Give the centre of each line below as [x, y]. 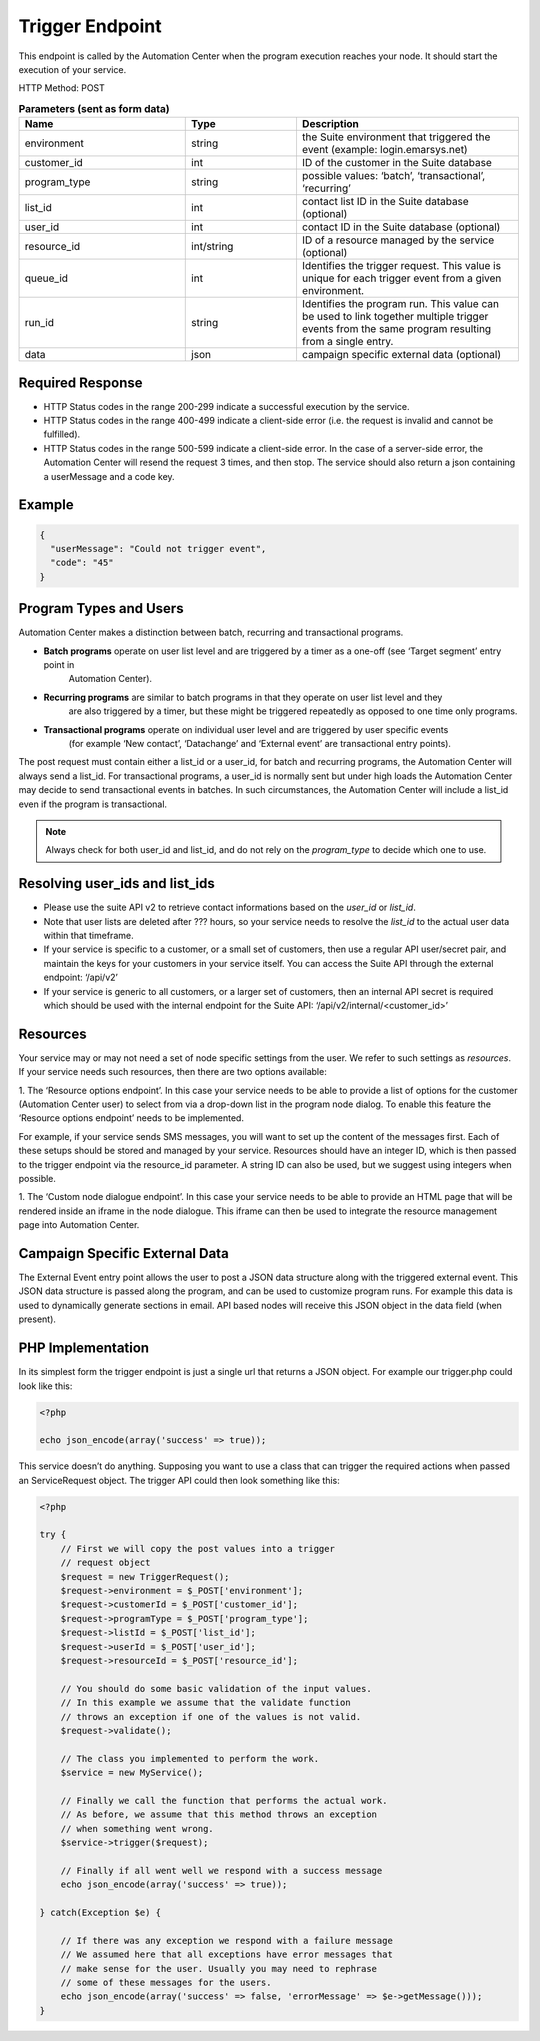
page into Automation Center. [79, 1225]
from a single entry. [347, 342]
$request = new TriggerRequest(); [145, 1576]
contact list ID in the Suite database [385, 202]
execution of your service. [72, 69]
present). [37, 1319]
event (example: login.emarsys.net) [385, 150]
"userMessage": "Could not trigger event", [158, 548]
